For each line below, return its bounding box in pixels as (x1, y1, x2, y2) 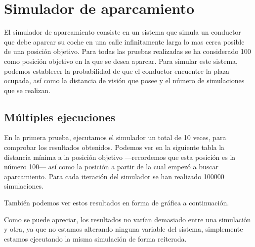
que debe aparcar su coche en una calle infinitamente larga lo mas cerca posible (4, 36, 245, 47)
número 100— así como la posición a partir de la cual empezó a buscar (4, 161, 218, 172)
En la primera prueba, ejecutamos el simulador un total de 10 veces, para (4, 132, 226, 143)
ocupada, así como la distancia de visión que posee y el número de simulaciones (4, 75, 245, 86)
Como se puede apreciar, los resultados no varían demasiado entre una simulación (4, 214, 251, 224)
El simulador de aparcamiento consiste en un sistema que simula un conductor (4, 27, 241, 37)
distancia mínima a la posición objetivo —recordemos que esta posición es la (4, 151, 236, 162)
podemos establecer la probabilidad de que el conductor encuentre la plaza (4, 65, 230, 76)
